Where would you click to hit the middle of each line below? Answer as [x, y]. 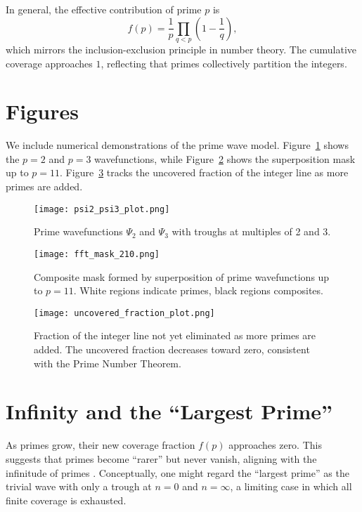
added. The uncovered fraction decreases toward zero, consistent [172, 349]
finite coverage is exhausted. [66, 500]
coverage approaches [49, 63]
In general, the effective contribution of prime [104, 9]
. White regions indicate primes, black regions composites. [198, 290]
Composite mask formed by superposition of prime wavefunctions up [182, 276]
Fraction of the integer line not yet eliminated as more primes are [175, 335]
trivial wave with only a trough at [79, 486]
